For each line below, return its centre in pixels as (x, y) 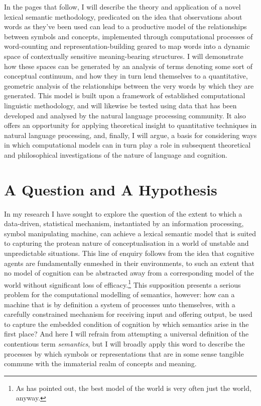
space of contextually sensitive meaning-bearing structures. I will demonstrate (124, 56)
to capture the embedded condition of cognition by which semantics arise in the (126, 324)
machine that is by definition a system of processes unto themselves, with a (120, 304)
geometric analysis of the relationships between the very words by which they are (129, 85)
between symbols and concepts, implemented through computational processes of (128, 36)
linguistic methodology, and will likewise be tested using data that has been (120, 105)
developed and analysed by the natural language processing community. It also (125, 115)
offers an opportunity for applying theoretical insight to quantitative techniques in (130, 125)
